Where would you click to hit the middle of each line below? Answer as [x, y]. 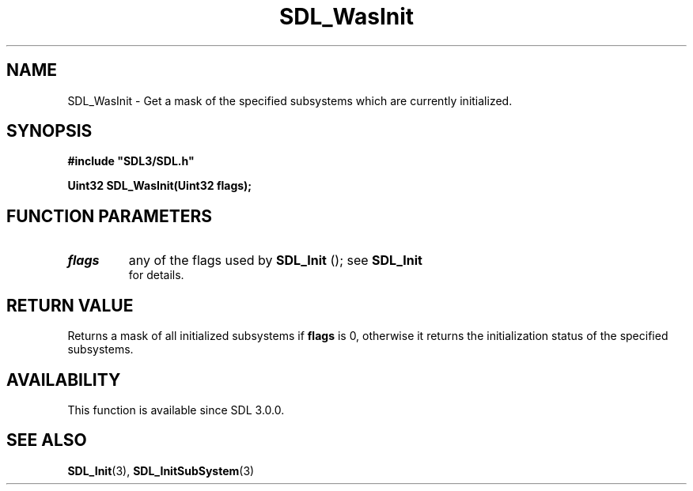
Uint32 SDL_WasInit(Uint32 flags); [160, 186]
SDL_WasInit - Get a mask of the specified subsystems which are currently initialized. [290, 100]
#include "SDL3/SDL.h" [131, 161]
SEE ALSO [47, 440]
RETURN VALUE [70, 305]
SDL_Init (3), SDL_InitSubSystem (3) [161, 470]
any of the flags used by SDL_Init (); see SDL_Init [275, 261]
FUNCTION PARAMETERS [109, 216]
